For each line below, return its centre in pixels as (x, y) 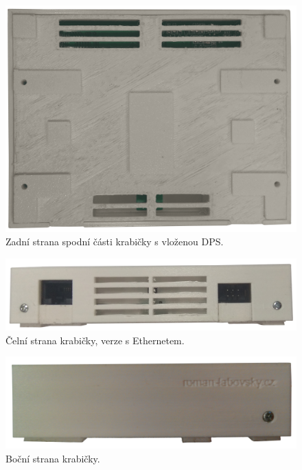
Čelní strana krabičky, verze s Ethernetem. (95, 340)
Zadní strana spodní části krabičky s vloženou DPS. (115, 242)
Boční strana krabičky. (53, 458)
